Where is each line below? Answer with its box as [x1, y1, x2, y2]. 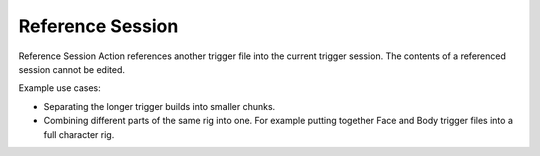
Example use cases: [18, 82, 101, 94]
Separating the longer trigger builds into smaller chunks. [43, 100, 276, 112]
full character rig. [43, 128, 115, 140]
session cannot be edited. [18, 63, 125, 75]
